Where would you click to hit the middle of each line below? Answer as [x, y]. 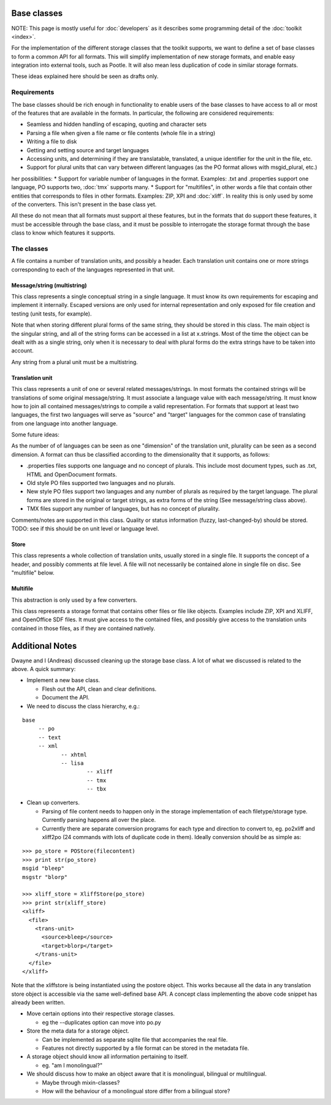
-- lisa [72, 763]
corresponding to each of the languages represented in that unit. [93, 269]
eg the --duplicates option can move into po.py [102, 1022]
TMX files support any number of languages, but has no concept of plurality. [123, 509]
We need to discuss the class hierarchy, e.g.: [83, 706]
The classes [30, 249]
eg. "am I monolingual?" [72, 1065]
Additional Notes [44, 646]
